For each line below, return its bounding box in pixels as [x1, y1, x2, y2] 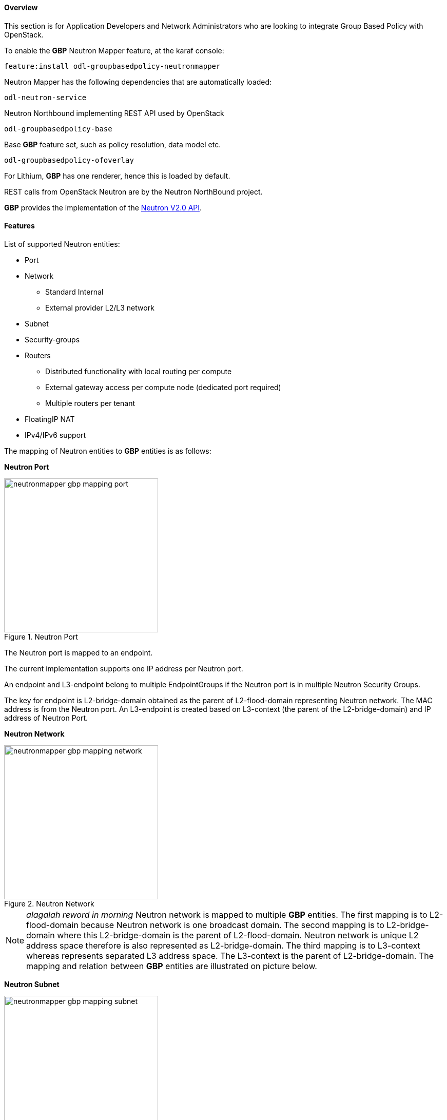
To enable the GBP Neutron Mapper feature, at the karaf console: [4, 46, 224, 55]
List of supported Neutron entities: [4, 239, 120, 248]
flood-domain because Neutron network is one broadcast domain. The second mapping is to [26, 919, 384, 930]
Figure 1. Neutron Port [4, 632, 78, 641]
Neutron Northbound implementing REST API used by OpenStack [4, 108, 224, 118]
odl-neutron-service [4, 93, 87, 102]
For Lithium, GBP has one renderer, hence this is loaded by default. [4, 171, 230, 180]
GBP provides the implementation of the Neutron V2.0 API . [4, 203, 202, 212]
